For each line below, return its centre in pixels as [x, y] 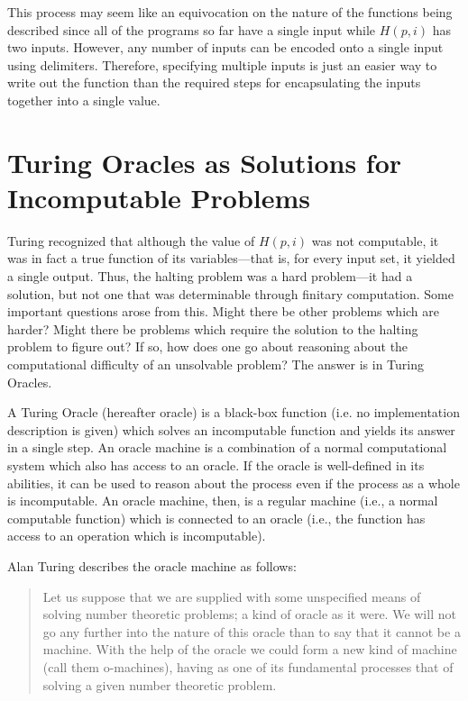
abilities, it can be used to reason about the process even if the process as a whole [234, 483]
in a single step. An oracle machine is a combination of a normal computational [227, 447]
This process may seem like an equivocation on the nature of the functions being [230, 12]
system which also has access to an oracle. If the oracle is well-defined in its [216, 465]
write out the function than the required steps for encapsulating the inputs [214, 82]
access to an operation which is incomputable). [137, 536]
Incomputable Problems [159, 197]
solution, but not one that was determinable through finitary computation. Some [230, 293]
